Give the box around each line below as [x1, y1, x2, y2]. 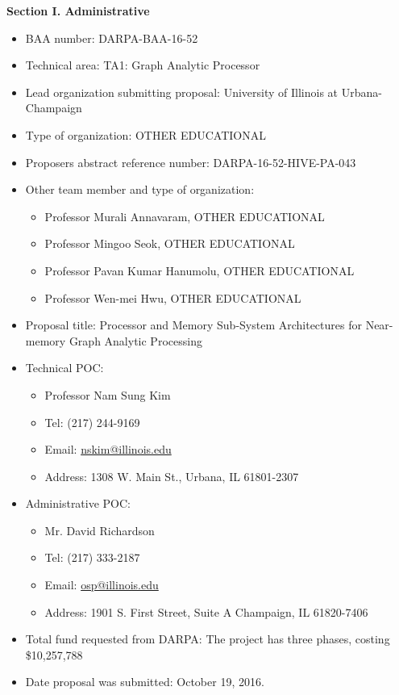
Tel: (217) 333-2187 [44, 549, 140, 566]
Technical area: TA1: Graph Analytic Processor [25, 57, 260, 73]
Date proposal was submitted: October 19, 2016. [25, 673, 264, 690]
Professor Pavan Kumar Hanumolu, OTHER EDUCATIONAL [44, 262, 355, 278]
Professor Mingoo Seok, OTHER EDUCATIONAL [44, 235, 295, 252]
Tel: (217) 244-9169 [44, 413, 140, 430]
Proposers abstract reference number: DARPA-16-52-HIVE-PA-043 [25, 153, 356, 170]
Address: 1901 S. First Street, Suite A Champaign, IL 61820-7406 [44, 603, 368, 620]
